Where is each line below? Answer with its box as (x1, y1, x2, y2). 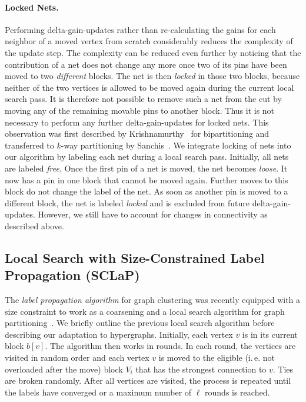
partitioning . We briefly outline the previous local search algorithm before (5, 317, 275, 329)
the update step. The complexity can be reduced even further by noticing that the (5, 46, 301, 58)
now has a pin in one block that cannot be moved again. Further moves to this (5, 173, 288, 186)
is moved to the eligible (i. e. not (158, 351, 275, 364)
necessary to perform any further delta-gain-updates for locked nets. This (5, 116, 269, 128)
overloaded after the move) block (5, 363, 123, 375)
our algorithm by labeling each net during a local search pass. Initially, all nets (5, 150, 289, 163)
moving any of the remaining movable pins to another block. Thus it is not (5, 104, 275, 116)
